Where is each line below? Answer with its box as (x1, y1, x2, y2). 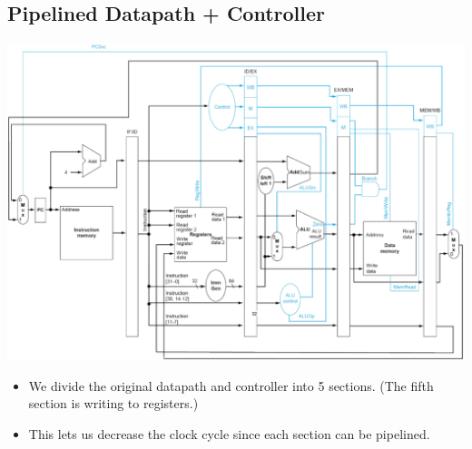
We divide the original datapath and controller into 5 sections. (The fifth (28, 376, 434, 395)
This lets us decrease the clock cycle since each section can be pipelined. (28, 424, 430, 443)
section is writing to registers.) (28, 394, 199, 413)
